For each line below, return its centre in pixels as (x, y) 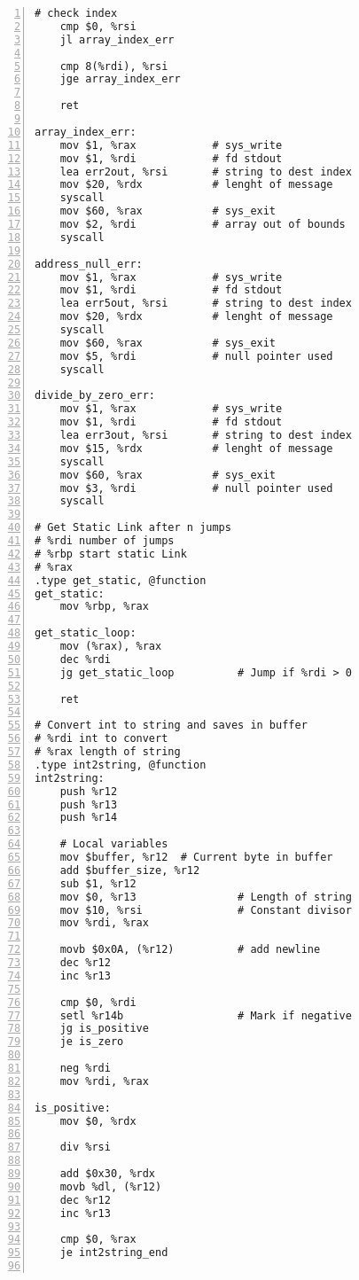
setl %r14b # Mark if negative (206, 1015)
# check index (76, 13)
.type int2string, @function (121, 765)
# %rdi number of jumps (105, 541)
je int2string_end (114, 1253)
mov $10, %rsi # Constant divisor (206, 910)
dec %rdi (85, 659)
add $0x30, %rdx (108, 1174)
